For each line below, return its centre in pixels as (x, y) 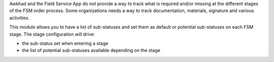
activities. (20, 18)
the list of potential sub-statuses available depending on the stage (91, 50)
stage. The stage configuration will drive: (52, 34)
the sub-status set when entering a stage (65, 43)
